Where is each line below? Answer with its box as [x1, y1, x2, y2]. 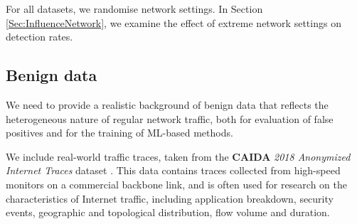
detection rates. [6, 29, 73, 44]
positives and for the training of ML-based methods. [6, 125, 233, 140]
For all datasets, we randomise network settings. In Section [6, 1, 263, 16]
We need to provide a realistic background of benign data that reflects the [6, 97, 329, 112]
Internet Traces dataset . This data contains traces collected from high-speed [6, 163, 341, 178]
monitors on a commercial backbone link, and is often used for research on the [6, 176, 347, 191]
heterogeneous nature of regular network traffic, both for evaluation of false [6, 111, 334, 126]
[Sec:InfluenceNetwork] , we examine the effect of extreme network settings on [6, 15, 341, 30]
